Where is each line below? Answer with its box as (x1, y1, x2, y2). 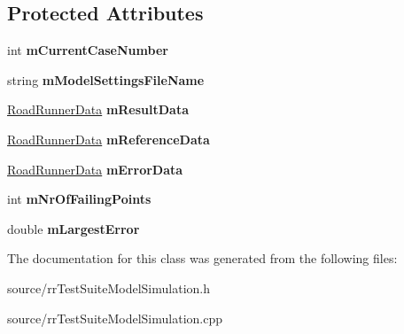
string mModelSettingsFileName (7, 70, 205, 89)
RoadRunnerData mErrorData (7, 159, 183, 178)
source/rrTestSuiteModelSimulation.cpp (7, 308, 222, 327)
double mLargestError (7, 219, 140, 237)
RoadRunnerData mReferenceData (7, 129, 210, 148)
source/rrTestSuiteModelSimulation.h (7, 278, 210, 297)
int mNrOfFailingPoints (7, 190, 151, 208)
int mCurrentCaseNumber (7, 41, 168, 59)
